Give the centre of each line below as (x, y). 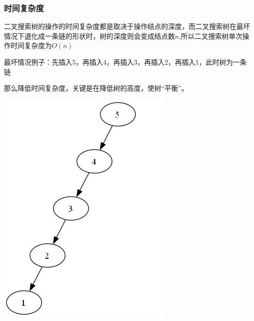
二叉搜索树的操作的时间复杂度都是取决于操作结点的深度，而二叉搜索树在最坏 (127, 26)
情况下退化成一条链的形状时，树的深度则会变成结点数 (89, 36)
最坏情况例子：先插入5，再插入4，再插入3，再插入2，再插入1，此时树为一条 (125, 62)
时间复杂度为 (31, 45)
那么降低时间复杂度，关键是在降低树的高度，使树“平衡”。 (96, 88)
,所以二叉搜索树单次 (211, 36)
